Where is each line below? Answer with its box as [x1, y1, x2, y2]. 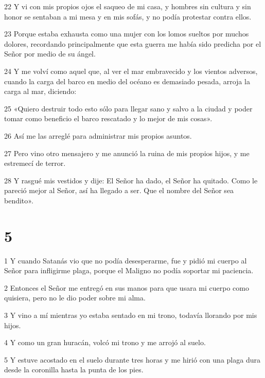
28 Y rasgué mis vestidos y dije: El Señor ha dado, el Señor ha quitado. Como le [4, 175, 258, 185]
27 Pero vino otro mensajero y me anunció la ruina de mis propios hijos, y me [4, 147, 250, 158]
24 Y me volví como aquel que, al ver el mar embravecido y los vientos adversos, [4, 65, 258, 76]
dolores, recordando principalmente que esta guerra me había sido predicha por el [4, 38, 261, 49]
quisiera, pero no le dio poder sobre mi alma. [4, 292, 146, 303]
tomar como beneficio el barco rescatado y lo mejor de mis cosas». [4, 113, 213, 124]
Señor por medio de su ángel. [4, 48, 96, 59]
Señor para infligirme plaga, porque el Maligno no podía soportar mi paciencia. [4, 265, 254, 276]
